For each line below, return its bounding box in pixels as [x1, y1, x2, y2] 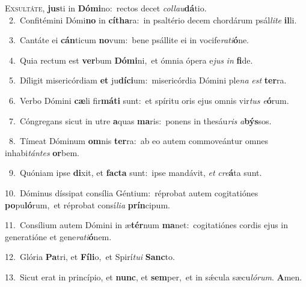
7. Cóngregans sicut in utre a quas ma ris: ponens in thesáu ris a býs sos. [8, 114, 272, 127]
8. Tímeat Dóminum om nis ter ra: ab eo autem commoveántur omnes [8, 134, 269, 147]
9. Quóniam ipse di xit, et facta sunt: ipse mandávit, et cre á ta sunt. [8, 166, 262, 179]
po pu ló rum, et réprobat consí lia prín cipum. [5, 198, 170, 211]
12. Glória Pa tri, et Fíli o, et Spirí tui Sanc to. [5, 250, 175, 263]
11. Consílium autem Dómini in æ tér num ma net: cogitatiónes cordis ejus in [5, 219, 289, 231]
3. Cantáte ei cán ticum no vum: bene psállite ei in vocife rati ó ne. [8, 34, 249, 46]
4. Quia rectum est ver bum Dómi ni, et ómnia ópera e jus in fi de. [8, 53, 253, 66]
